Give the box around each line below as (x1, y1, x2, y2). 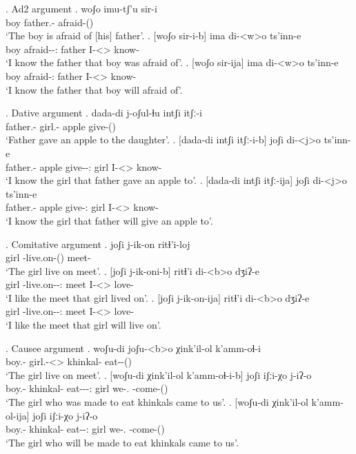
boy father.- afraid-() (6, 14, 94, 29)
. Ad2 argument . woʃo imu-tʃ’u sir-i (6, 1, 157, 15)
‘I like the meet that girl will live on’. (6, 318, 161, 332)
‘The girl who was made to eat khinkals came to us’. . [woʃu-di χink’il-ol (6, 395, 308, 409)
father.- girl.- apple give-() (6, 118, 116, 133)
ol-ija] (6, 408, 30, 422)
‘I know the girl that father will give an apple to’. (6, 213, 213, 227)
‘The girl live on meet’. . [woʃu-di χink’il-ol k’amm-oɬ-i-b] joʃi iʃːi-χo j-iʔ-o (6, 367, 312, 382)
